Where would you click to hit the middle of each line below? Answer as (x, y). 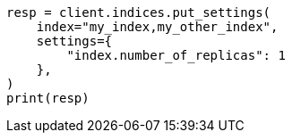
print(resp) (48, 98)
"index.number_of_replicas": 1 (176, 55)
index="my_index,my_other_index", (157, 27)
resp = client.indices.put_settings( (139, 12)
